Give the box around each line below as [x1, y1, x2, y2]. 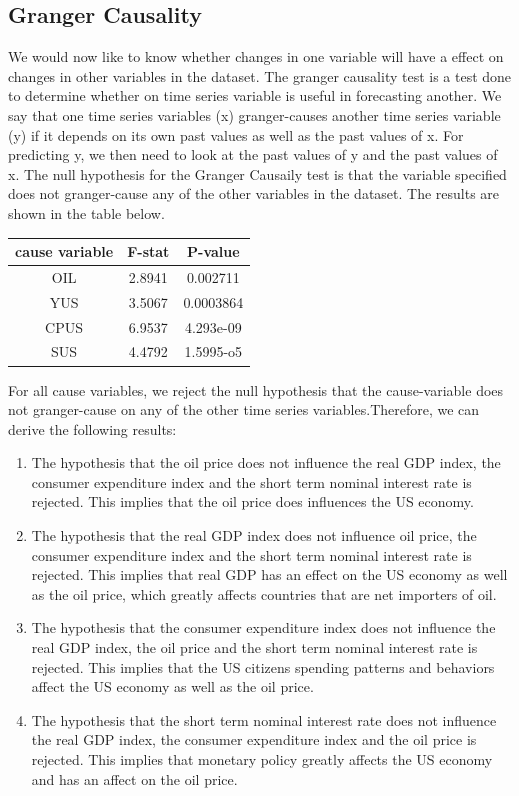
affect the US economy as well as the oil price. [31, 676, 314, 697]
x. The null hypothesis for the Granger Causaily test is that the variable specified [8, 163, 507, 184]
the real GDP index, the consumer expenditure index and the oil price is [31, 729, 477, 750]
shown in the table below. [8, 202, 165, 223]
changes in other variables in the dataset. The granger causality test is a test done [8, 65, 512, 86]
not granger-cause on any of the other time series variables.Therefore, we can [8, 399, 480, 420]
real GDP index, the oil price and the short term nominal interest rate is [31, 637, 478, 658]
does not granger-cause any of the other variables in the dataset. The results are [8, 183, 500, 204]
